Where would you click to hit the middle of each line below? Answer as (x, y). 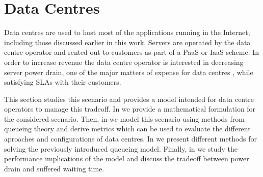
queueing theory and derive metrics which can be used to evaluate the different (127, 129)
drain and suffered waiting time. (54, 168)
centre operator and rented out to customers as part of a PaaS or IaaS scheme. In (132, 52)
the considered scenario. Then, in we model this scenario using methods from (124, 118)
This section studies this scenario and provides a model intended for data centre (129, 99)
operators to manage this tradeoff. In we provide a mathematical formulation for (130, 109)
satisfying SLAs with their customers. (63, 82)
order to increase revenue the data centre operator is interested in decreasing (124, 62)
